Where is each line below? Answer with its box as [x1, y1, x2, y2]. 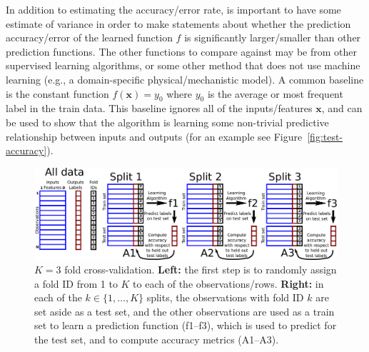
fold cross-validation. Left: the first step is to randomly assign [64, 262, 337, 277]
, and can [321, 101, 363, 116]
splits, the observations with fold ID [146, 290, 304, 305]
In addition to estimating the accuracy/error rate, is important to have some [6, 2, 341, 16]
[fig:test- [307, 129, 343, 144]
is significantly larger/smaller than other [184, 30, 361, 45]
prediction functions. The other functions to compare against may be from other [6, 44, 357, 59]
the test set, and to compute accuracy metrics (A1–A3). [34, 332, 279, 347]
